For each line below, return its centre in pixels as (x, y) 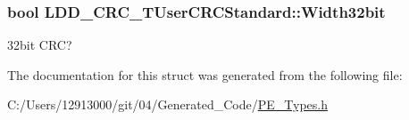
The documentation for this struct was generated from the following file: (205, 74)
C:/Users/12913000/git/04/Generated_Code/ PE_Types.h (167, 104)
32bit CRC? (40, 45)
